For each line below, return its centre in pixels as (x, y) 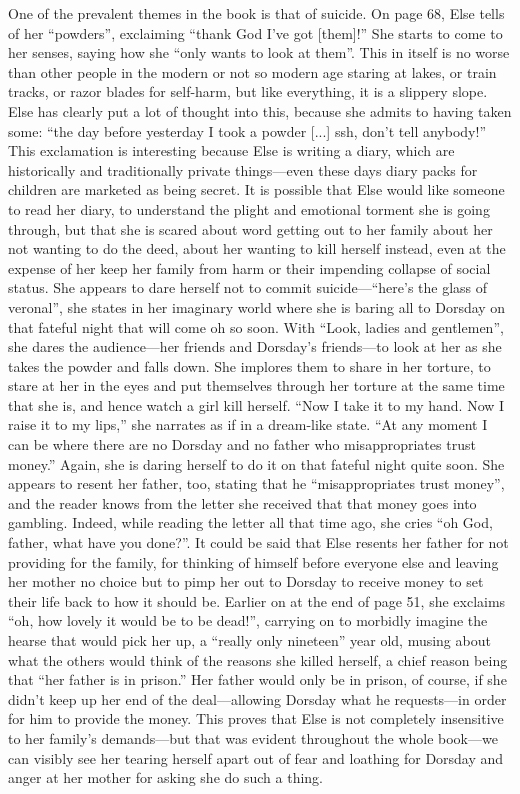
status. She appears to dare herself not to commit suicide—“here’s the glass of (248, 287)
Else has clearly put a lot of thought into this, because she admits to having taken (260, 110)
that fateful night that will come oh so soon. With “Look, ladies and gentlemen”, (256, 326)
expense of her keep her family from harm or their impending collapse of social (249, 267)
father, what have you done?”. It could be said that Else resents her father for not (258, 542)
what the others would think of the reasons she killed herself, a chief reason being (258, 659)
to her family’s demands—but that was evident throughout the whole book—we (253, 737)
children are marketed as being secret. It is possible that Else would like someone (256, 189)
